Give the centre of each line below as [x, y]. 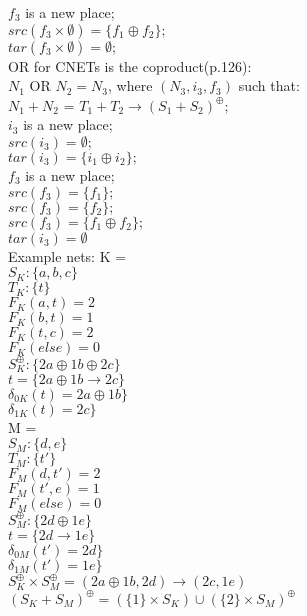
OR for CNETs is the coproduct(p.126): [130, 65]
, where [130, 85]
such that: [269, 85]
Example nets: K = [67, 255]
